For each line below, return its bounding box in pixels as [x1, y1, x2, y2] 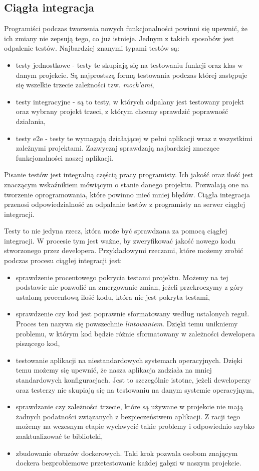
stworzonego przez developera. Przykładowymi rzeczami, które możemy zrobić [4, 245, 243, 256]
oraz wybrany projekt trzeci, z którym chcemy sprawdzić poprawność [16, 106, 228, 116]
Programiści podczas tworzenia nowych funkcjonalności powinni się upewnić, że [4, 23, 247, 34]
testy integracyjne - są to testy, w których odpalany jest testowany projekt [16, 96, 244, 106]
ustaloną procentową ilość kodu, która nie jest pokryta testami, [16, 291, 210, 302]
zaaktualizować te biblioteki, [16, 430, 103, 441]
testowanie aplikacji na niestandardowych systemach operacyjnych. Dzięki [16, 355, 242, 365]
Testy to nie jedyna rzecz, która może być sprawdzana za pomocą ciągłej [4, 225, 227, 236]
